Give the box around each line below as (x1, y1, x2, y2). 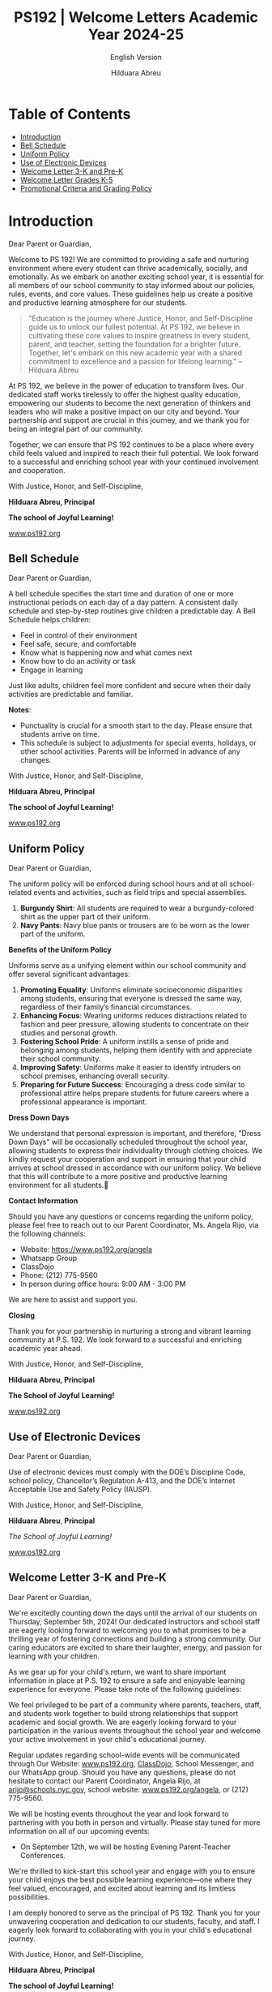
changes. (19, 755, 52, 765)
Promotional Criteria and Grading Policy (19, 183, 152, 193)
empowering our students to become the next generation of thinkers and (8, 398, 251, 407)
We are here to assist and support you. (8, 1295, 138, 1305)
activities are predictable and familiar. (8, 690, 134, 699)
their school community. (19, 1054, 101, 1064)
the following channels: (8, 1229, 87, 1239)
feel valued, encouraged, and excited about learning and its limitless (8, 1883, 236, 1893)
